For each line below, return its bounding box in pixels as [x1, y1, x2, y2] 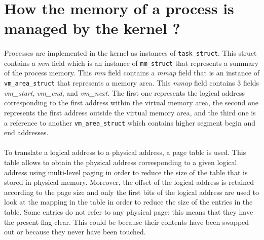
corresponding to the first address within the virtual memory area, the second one [4, 97, 258, 108]
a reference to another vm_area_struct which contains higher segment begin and [4, 117, 256, 128]
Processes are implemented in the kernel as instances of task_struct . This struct [4, 48, 257, 58]
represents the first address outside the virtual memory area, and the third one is [4, 107, 256, 117]
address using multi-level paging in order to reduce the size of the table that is [4, 167, 248, 177]
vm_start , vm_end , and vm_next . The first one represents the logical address [4, 87, 245, 98]
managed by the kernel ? [4, 18, 180, 38]
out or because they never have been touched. [4, 226, 146, 237]
